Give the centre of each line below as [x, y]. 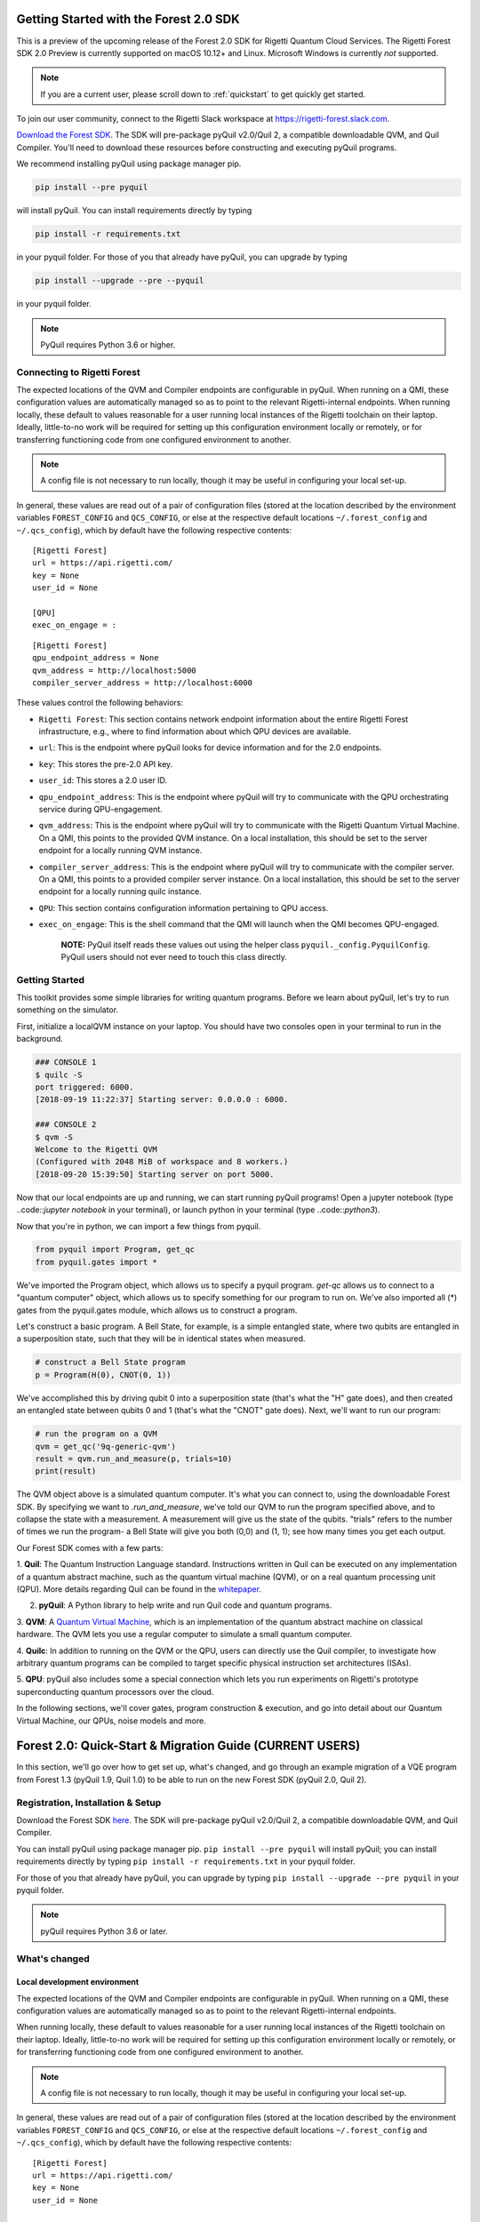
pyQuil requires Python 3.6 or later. [104, 1931]
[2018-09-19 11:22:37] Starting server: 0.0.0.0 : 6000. [162, 1099]
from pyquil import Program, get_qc [115, 1250]
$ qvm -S [54, 1137]
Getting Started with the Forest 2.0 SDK [128, 19]
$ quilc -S [59, 1075]
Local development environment [78, 1982]
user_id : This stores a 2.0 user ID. [103, 780]
